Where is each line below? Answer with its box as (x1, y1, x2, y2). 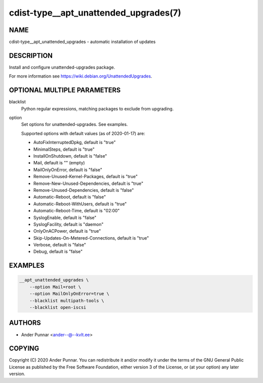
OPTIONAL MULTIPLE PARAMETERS (9, 86, 121, 95)
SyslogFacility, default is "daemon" (33, 221, 104, 227)
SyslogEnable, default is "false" (33, 215, 97, 221)
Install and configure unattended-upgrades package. (9, 64, 115, 70)
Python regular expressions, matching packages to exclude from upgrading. (21, 105, 174, 112)
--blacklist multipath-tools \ (29, 298, 104, 303)
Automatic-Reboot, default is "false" (33, 194, 106, 200)
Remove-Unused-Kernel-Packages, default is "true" (33, 174, 138, 180)
